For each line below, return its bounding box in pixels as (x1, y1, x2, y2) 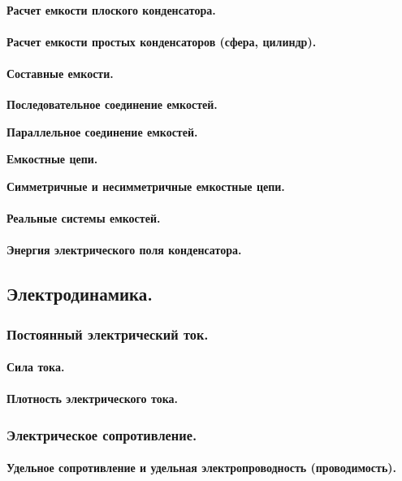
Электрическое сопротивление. (6, 424, 197, 444)
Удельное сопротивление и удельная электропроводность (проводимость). (6, 459, 397, 476)
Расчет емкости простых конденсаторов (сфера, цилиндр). (6, 32, 317, 50)
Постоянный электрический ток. (6, 323, 209, 344)
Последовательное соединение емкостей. (6, 96, 218, 113)
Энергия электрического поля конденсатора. (6, 241, 242, 258)
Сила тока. (6, 358, 65, 375)
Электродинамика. (6, 281, 153, 306)
